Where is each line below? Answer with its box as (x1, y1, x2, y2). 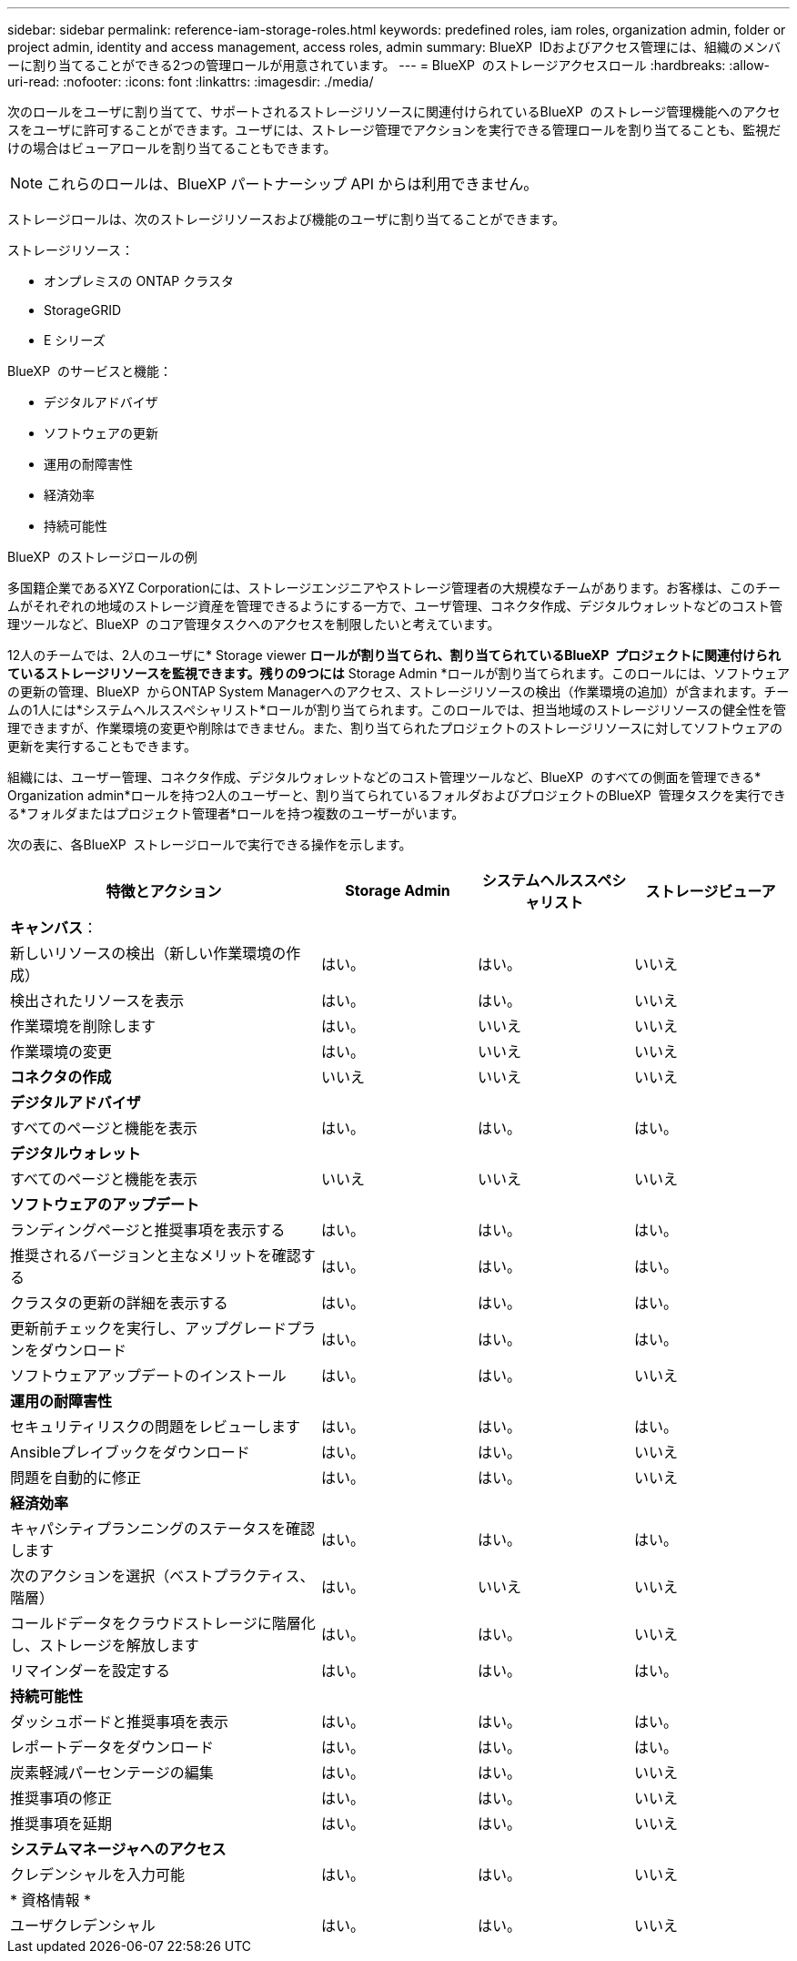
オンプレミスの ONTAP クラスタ (44, 273, 234, 289)
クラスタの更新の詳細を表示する (10, 1294, 228, 1312)
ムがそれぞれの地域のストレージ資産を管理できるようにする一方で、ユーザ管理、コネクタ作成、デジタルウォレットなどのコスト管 (7, 598, 782, 614)
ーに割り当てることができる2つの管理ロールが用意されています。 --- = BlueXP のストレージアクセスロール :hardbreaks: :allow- (7, 57, 771, 73)
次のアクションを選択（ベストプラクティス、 (10, 1567, 315, 1585)
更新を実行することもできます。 (7, 738, 197, 754)
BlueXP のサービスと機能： (7, 363, 172, 379)
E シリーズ (44, 332, 106, 348)
